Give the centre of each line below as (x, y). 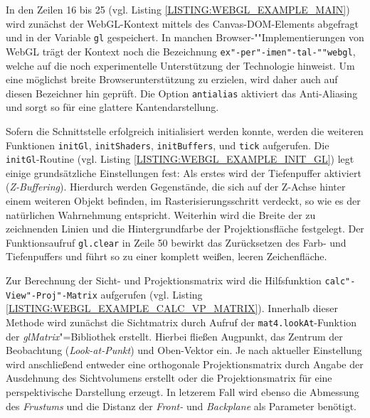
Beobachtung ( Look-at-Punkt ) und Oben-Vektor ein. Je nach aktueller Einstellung (184, 350)
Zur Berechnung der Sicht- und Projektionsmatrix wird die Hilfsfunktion (164, 280)
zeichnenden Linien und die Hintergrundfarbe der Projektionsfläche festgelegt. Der (185, 229)
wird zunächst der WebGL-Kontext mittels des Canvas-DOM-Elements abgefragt (182, 23)
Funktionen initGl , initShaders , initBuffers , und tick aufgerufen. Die (168, 145)
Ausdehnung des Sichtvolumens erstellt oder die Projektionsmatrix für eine (169, 378)
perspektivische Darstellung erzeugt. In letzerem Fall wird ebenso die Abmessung (183, 392)
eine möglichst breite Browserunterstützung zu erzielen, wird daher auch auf (172, 79)
